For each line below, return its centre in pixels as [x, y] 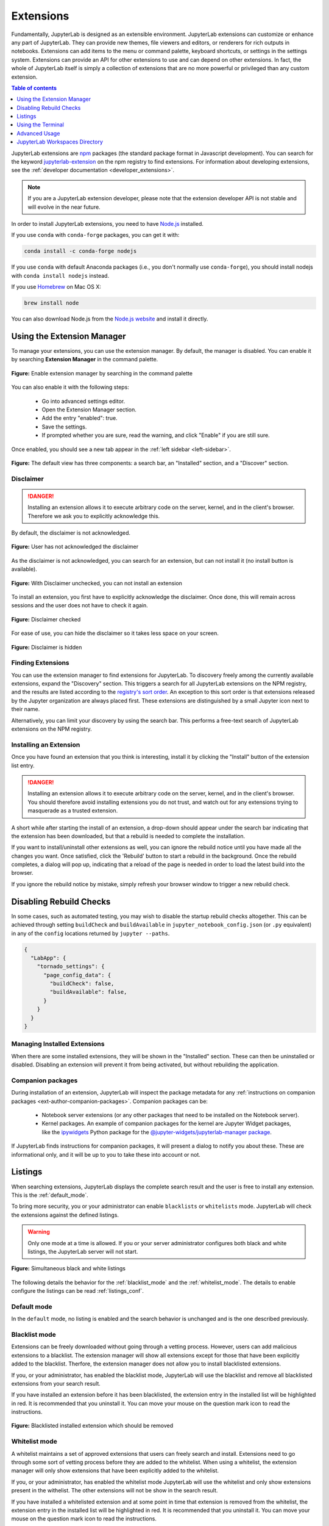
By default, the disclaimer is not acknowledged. [71, 533]
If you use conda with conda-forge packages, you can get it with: [95, 235]
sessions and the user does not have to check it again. [80, 606]
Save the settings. [64, 427]
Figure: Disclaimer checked [46, 619]
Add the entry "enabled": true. [80, 418]
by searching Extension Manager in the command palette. [85, 360]
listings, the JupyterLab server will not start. [83, 1251]
